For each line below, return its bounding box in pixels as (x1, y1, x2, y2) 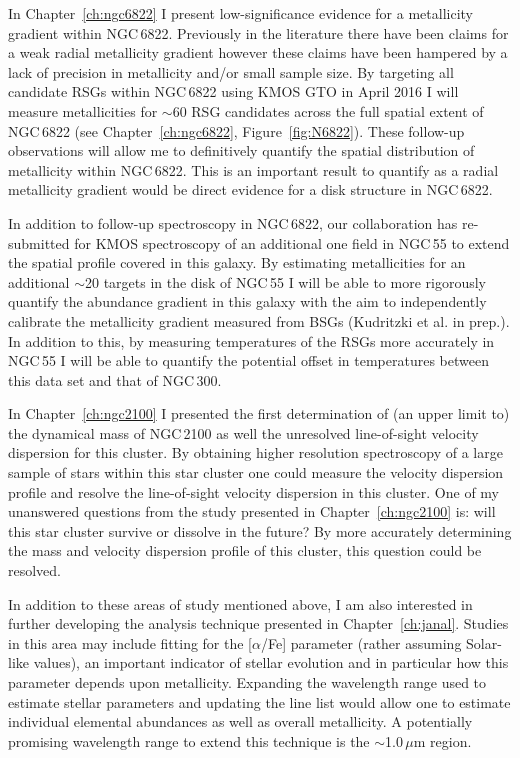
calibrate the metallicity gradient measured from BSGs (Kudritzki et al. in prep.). (8, 310, 510, 331)
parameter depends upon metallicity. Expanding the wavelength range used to (8, 672, 487, 692)
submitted (8, 232, 70, 253)
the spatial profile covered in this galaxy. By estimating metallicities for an (8, 252, 466, 273)
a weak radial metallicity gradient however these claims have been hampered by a (8, 42, 508, 63)
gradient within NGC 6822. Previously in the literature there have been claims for (8, 22, 509, 43)
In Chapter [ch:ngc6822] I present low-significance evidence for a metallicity (8, 3, 473, 23)
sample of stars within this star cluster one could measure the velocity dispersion (8, 462, 504, 483)
